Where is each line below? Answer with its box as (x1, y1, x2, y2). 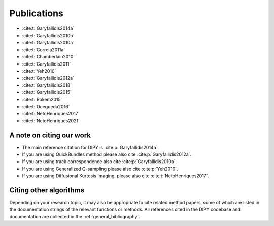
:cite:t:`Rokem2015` (22, 96, 63, 103)
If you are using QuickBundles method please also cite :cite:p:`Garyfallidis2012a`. (22, 151, 192, 157)
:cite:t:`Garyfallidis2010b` (22, 32, 75, 38)
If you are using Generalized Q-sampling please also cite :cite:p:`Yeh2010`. (22, 166, 178, 172)
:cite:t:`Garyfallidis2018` (22, 82, 72, 88)
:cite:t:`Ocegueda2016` (22, 103, 70, 109)
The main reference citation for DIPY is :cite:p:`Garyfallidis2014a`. (22, 144, 159, 150)
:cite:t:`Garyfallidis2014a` (22, 25, 75, 31)
